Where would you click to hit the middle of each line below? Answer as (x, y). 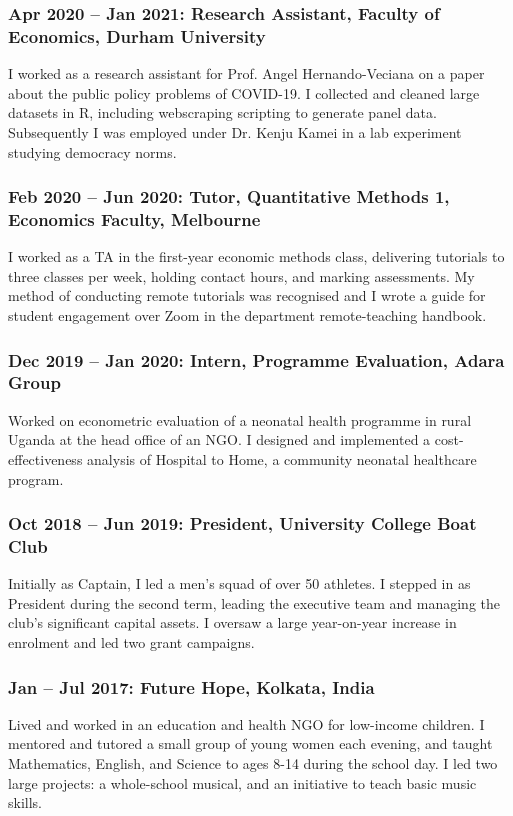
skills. (25, 802)
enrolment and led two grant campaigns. (131, 642)
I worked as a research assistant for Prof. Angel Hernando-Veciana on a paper (246, 73)
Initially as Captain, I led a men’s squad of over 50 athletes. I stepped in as (239, 583)
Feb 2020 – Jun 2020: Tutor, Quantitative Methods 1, (229, 196)
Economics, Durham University (137, 35)
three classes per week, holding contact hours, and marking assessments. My (241, 275)
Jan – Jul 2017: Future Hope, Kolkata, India (191, 686)
